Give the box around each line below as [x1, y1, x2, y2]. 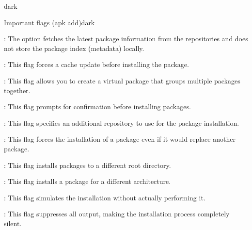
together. [4, 85, 31, 95]
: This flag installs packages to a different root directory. [4, 160, 171, 170]
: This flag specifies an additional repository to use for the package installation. [4, 117, 239, 128]
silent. [4, 218, 22, 228]
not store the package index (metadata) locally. [4, 43, 144, 53]
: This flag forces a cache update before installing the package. [4, 59, 189, 69]
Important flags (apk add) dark [4, 17, 95, 27]
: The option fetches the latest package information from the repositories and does [4, 33, 248, 44]
